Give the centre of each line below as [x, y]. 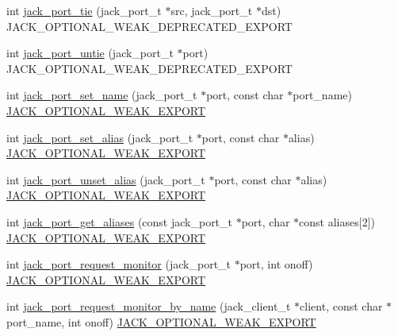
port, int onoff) [276, 264]
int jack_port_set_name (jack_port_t [102, 95]
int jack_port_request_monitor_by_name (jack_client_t [149, 306]
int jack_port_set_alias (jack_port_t [100, 137]
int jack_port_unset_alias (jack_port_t [106, 179]
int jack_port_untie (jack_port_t [90, 53]
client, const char [341, 306]
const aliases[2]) [337, 221]
